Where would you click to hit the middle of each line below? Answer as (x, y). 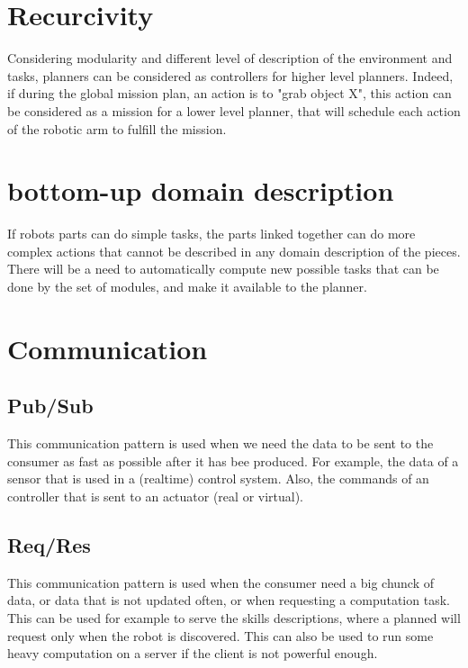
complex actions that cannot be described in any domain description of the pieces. (234, 251)
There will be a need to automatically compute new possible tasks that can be (223, 269)
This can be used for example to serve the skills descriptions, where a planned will (234, 617)
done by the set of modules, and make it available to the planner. (187, 286)
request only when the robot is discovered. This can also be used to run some (220, 635)
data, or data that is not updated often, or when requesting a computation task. (229, 600)
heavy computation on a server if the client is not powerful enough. (193, 653)
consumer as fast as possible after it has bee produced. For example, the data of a (233, 460)
